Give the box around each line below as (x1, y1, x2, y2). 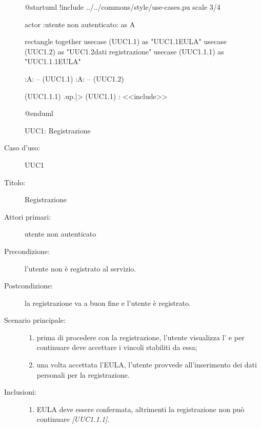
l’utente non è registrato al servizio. (25, 263, 136, 274)
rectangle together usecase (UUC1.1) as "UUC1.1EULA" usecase (25, 36, 227, 47)
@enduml (25, 108, 54, 119)
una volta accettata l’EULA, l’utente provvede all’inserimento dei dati (36, 359, 257, 370)
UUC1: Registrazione (25, 125, 91, 135)
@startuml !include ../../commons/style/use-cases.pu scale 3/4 (25, 2, 220, 12)
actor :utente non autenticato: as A (25, 18, 135, 29)
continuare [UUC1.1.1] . (36, 414, 110, 424)
